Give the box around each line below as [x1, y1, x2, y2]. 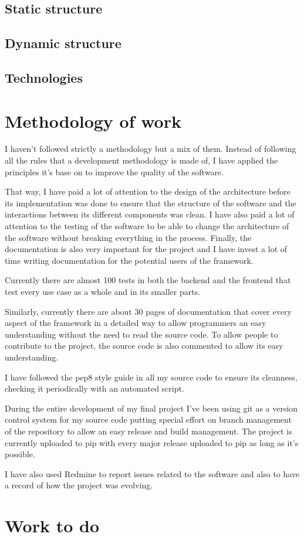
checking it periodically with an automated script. [5, 382, 184, 395]
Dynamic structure [5, 34, 121, 52]
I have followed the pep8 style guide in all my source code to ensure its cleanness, [5, 371, 298, 383]
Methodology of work [5, 108, 181, 132]
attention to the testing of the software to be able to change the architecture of [5, 220, 289, 232]
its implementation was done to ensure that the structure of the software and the [5, 196, 296, 209]
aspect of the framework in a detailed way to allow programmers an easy [5, 317, 266, 329]
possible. [5, 448, 35, 460]
